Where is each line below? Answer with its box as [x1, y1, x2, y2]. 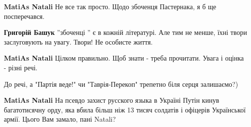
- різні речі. [4, 62, 38, 72]
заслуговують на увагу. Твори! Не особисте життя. [4, 36, 153, 47]
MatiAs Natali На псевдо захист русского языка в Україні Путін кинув [4, 95, 219, 105]
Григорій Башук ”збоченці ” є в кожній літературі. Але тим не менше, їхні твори [4, 27, 247, 37]
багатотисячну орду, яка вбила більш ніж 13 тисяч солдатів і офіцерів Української [4, 104, 246, 114]
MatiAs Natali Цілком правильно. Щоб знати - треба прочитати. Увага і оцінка [4, 53, 244, 63]
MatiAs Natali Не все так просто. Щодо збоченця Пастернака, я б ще [4, 1, 217, 11]
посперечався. [4, 11, 44, 21]
